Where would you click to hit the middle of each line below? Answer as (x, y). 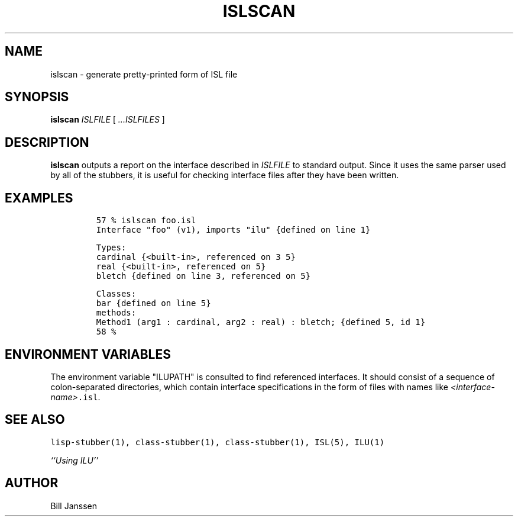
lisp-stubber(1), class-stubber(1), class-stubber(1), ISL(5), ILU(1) (218, 442)
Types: (111, 248)
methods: (116, 313)
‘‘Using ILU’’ (75, 460)
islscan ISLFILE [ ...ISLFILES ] (108, 120)
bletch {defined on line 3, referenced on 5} (203, 276)
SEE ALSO (35, 420)
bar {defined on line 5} (153, 303)
